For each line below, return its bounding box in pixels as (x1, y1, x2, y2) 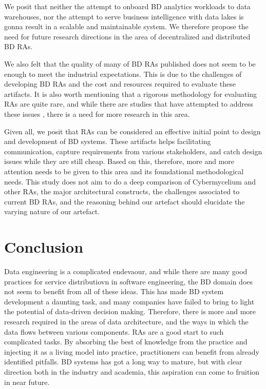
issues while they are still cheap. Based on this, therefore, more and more (4, 156, 235, 167)
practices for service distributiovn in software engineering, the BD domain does (4, 276, 253, 286)
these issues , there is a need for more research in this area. (4, 108, 190, 119)
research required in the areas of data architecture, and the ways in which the (4, 316, 249, 326)
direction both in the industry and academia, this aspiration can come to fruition (4, 366, 260, 377)
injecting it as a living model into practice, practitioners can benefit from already (4, 346, 259, 357)
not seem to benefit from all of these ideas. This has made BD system (4, 286, 224, 297)
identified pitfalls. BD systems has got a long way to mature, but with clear (4, 356, 242, 367)
